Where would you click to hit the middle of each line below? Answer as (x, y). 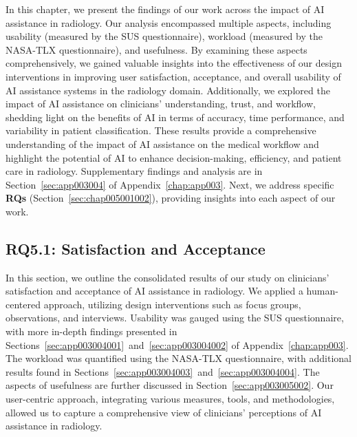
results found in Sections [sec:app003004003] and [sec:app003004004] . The (163, 371)
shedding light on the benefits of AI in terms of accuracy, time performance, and (175, 117)
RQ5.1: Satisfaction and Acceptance (136, 248)
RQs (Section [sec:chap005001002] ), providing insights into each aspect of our (171, 198)
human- (322, 291)
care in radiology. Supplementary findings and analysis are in (134, 171)
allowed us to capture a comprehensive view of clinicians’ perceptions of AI (164, 412)
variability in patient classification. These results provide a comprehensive (161, 130)
